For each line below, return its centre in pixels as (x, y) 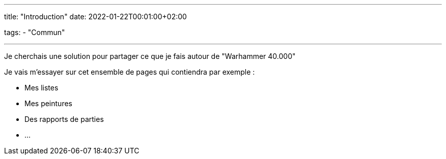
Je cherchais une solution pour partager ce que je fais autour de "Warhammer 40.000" (150, 56)
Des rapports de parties (64, 119)
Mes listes (41, 88)
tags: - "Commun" (35, 32)
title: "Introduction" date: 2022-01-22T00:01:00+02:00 (95, 17)
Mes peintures (48, 103)
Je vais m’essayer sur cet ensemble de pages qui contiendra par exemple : (130, 72)
